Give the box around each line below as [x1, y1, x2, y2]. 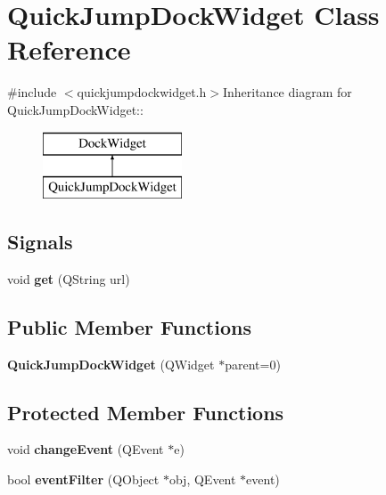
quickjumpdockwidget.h [77, 83, 207, 101]
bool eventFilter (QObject [7, 470, 160, 489]
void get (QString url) [7, 269, 130, 288]
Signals [7, 228, 73, 256]
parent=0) [225, 354, 281, 373]
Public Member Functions [7, 312, 251, 340]
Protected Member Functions [7, 398, 284, 426]
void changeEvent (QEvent [7, 440, 164, 458]
